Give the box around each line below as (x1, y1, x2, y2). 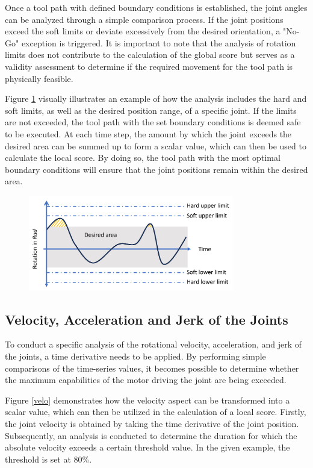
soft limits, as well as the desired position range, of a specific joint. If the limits (5, 104, 297, 116)
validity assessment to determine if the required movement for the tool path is (5, 60, 293, 72)
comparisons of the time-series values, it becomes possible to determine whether (5, 361, 299, 374)
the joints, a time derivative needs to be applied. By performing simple (5, 349, 266, 362)
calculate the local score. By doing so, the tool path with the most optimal (5, 151, 280, 164)
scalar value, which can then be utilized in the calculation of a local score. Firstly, (5, 405, 306, 418)
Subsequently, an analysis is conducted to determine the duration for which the (5, 429, 297, 441)
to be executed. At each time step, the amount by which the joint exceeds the (5, 127, 292, 140)
